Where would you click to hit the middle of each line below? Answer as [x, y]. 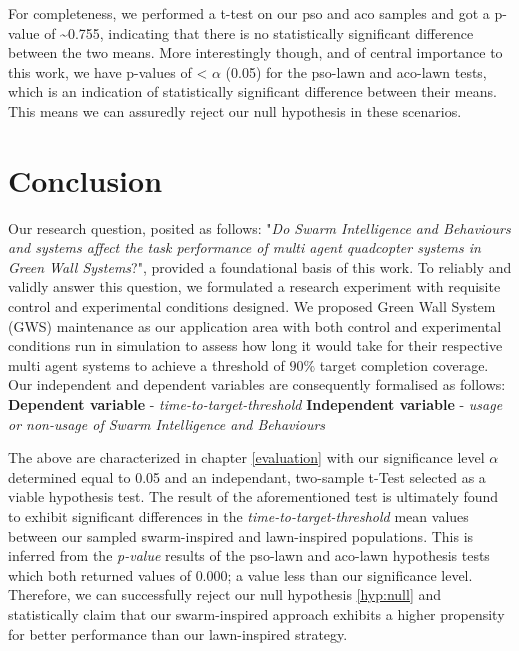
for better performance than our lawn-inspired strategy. [178, 633]
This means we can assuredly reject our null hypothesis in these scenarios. [235, 110]
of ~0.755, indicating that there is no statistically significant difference [259, 32]
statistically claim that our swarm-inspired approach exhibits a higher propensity [256, 613]
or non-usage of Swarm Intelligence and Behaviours [167, 423]
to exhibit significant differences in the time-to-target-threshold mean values [238, 516]
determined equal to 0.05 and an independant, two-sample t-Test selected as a [247, 476]
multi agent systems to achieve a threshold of [146, 364]
